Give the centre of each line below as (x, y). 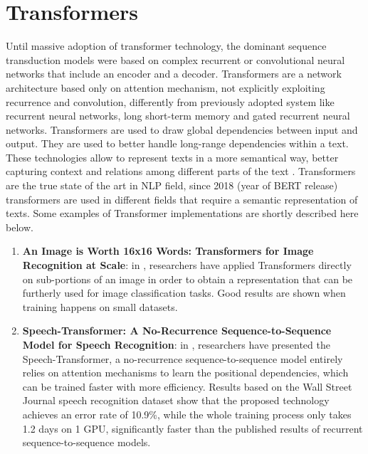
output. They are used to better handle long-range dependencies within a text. (177, 143)
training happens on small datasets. (100, 306)
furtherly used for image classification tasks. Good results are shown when (184, 293)
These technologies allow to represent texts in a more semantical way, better (172, 157)
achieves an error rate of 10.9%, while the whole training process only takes (187, 414)
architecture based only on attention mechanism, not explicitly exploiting (165, 87)
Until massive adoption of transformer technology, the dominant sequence (166, 46)
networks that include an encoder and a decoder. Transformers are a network (174, 74)
